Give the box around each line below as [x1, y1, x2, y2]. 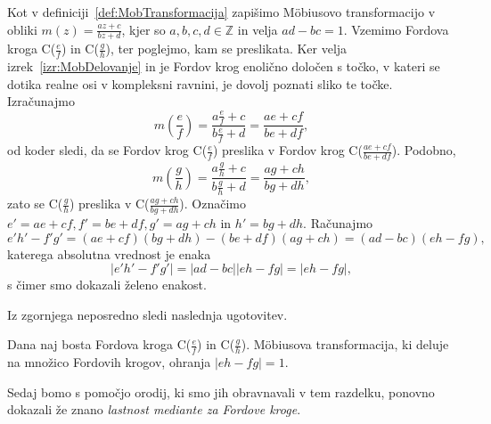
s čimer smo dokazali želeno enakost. [7, 275, 207, 294]
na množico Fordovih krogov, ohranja [7, 353, 211, 371]
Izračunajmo [7, 92, 75, 110]
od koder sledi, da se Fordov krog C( [7, 141, 208, 159]
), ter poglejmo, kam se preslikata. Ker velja [105, 39, 348, 58]
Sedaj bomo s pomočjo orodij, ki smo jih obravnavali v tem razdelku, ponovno [7, 382, 435, 401]
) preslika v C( [69, 194, 150, 213]
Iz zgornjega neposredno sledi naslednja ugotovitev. [7, 305, 288, 323]
